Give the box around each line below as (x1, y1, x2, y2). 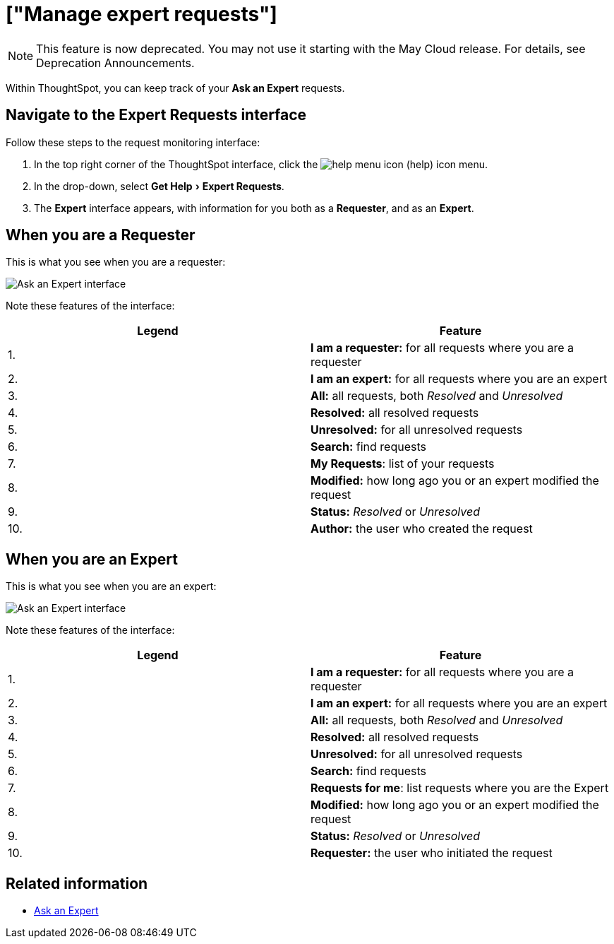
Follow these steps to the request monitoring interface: (6, 136, 260, 148)
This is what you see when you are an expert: (6, 580, 217, 593)
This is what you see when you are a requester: (6, 256, 226, 269)
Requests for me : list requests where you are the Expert (311, 781, 609, 796)
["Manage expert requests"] (6, 2, 277, 26)
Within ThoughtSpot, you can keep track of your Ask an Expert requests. (6, 81, 345, 94)
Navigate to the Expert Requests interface (6, 106, 307, 124)
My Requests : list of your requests (311, 456, 495, 471)
